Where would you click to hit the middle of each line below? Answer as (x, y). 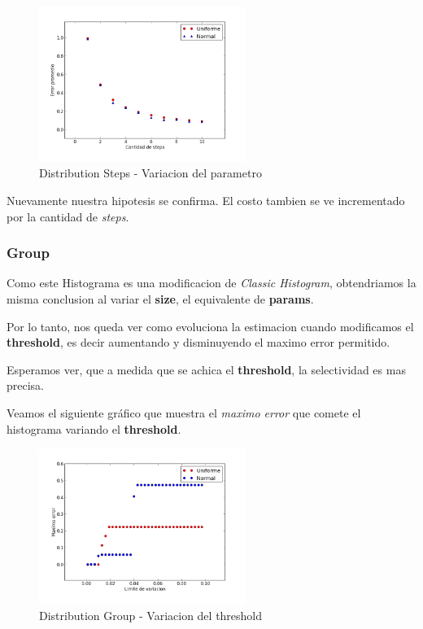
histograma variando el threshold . (94, 428)
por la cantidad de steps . (68, 216)
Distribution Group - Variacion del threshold (151, 615)
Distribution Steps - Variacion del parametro (150, 173)
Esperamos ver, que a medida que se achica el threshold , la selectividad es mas (206, 369)
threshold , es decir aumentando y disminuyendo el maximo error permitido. (198, 342)
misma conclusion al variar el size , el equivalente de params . (160, 298)
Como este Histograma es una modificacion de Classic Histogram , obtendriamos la (211, 283)
